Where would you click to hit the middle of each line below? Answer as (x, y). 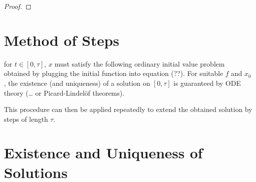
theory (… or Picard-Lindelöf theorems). (64, 92)
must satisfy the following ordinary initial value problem (140, 63)
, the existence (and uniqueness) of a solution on (77, 83)
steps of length (26, 119)
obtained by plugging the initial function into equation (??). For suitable (114, 73)
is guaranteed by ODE (207, 83)
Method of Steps (62, 40)
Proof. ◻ (18, 6)
